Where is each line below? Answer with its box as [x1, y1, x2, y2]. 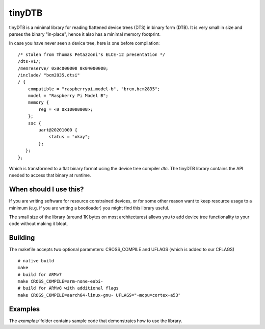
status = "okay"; [49, 134, 91, 140]
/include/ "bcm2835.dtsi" [18, 72, 80, 78]
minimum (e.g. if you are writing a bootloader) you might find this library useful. [9, 205, 169, 211]
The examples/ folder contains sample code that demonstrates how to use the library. [9, 318, 183, 324]
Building [9, 233, 35, 242]
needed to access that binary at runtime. [9, 172, 91, 178]
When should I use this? [9, 185, 84, 194]
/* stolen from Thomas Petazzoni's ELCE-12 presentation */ [18, 51, 165, 57]
